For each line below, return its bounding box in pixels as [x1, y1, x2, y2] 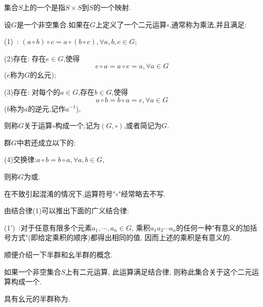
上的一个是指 [22, 2, 65, 12]
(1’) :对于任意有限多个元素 [4, 222, 92, 233]
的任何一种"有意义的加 [176, 222, 250, 233]
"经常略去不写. [118, 188, 166, 199]
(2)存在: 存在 [4, 53, 46, 63]
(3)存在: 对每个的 [4, 86, 60, 97]
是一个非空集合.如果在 [17, 19, 90, 29]
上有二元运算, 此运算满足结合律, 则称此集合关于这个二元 [65, 266, 252, 277]
